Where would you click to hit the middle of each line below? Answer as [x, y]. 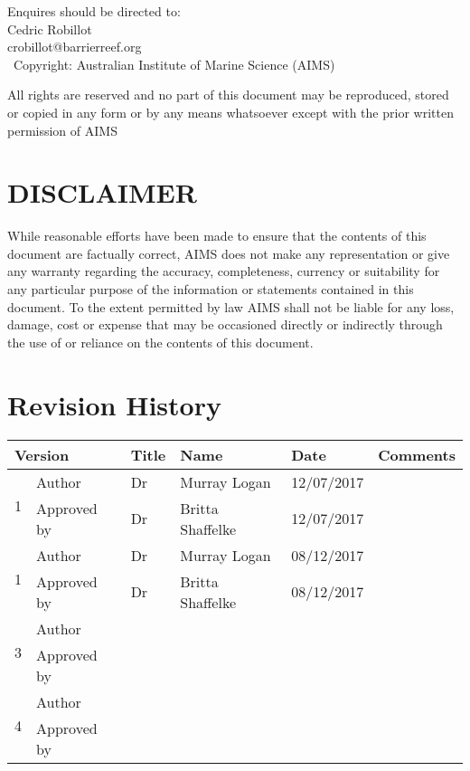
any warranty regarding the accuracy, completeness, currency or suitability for [224, 271]
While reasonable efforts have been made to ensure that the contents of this [217, 236]
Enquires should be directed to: [94, 11]
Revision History [114, 404]
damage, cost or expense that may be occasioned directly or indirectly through [225, 324]
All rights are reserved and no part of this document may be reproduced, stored [228, 95]
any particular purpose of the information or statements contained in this [211, 289]
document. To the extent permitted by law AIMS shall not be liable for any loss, [231, 306]
